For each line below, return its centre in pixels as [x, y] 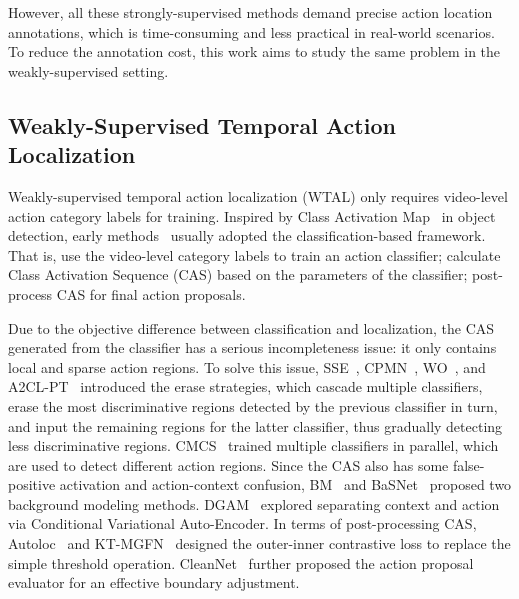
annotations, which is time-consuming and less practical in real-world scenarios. [251, 31]
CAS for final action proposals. [151, 293]
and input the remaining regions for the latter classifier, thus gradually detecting [255, 425]
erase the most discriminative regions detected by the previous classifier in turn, [253, 405]
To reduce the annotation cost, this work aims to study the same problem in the [254, 51]
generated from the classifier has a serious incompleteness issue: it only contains [252, 347]
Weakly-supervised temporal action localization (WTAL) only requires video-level [258, 195]
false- [468, 464]
